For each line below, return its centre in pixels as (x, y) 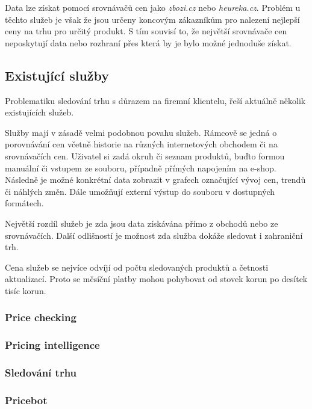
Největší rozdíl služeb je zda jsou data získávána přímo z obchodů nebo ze (142, 223)
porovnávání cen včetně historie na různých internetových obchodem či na (141, 144)
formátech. (24, 203)
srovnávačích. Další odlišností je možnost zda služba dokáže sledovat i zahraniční (154, 235)
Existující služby (57, 75)
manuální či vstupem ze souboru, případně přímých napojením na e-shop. (141, 168)
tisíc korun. (26, 290)
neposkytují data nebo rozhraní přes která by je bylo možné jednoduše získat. (148, 42)
